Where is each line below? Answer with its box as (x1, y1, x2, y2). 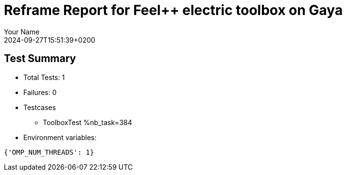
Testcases (23, 103, 56, 111)
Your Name (4, 27, 40, 36)
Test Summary (4, 52, 76, 65)
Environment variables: (23, 133, 97, 142)
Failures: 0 (23, 88, 57, 96)
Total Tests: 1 (23, 73, 65, 81)
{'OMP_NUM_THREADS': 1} (4, 148, 94, 156)
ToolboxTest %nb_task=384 (43, 118, 132, 127)
